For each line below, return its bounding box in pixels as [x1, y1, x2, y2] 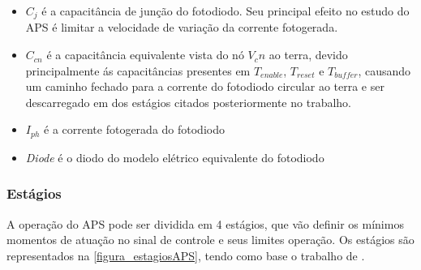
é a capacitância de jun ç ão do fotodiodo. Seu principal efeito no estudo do [41, 2, 410, 19]
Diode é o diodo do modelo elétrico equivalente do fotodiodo [25, 148, 324, 165]
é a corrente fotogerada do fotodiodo [44, 121, 225, 138]
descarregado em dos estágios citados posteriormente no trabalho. [25, 93, 351, 110]
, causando [358, 62, 411, 79]
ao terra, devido [268, 46, 348, 63]
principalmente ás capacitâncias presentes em [25, 62, 251, 79]
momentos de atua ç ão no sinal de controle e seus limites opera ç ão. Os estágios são [6, 231, 415, 248]
